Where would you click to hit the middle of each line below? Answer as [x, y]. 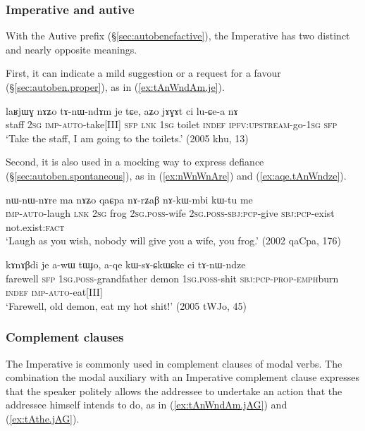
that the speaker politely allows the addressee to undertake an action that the [174, 391]
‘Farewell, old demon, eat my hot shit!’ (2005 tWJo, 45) [126, 305]
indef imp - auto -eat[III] [54, 292]
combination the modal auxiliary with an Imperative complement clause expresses [183, 377]
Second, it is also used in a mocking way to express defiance [135, 162]
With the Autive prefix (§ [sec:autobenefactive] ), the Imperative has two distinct [178, 36]
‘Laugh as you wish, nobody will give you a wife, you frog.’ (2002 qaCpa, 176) [174, 241]
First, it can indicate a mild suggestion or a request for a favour [143, 73]
